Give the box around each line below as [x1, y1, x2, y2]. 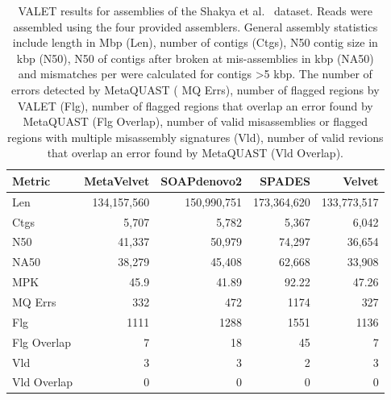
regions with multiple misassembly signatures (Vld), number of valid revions [7, 128, 384, 145]
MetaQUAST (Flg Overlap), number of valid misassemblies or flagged [23, 113, 368, 130]
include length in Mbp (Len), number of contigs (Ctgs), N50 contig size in [12, 34, 378, 51]
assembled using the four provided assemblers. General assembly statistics [13, 18, 378, 35]
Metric [12, 172, 51, 189]
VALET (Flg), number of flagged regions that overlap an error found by [17, 97, 373, 114]
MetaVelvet [84, 172, 150, 189]
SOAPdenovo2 [160, 172, 243, 189]
